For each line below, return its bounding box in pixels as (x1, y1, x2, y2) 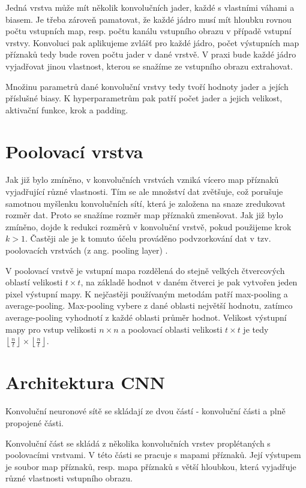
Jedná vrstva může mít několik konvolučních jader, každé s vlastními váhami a (5, 1, 295, 13)
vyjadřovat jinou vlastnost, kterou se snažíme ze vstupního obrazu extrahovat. (5, 59, 293, 72)
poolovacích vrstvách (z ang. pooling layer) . (5, 244, 168, 257)
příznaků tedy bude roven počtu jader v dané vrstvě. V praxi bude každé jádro (5, 48, 296, 61)
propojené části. (5, 416, 64, 429)
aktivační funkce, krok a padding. (5, 103, 128, 116)
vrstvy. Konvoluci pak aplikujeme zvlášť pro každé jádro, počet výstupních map (5, 36, 299, 49)
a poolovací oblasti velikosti (121, 323, 223, 335)
